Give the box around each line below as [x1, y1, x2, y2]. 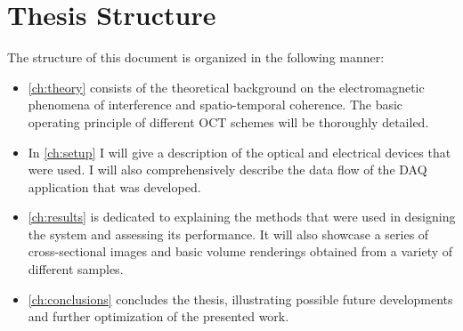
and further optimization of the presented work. [28, 307, 289, 326]
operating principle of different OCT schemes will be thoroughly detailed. [28, 112, 429, 131]
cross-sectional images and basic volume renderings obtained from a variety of [28, 242, 453, 261]
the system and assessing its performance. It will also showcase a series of [28, 224, 429, 243]
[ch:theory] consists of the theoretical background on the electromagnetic [28, 77, 425, 96]
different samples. [28, 260, 124, 279]
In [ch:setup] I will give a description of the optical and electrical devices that [28, 142, 451, 161]
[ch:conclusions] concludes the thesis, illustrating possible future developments [28, 289, 453, 308]
